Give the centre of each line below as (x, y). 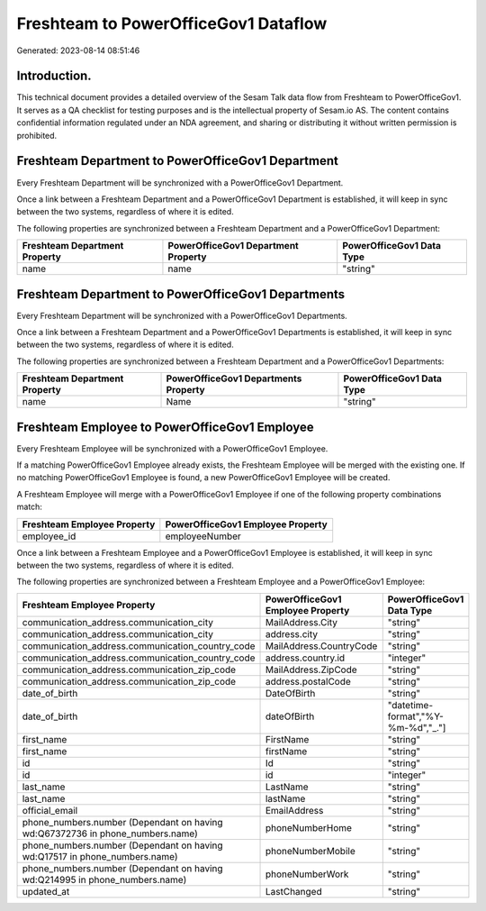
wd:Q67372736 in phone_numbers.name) (110, 834)
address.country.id (305, 658)
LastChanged (294, 891)
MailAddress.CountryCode (321, 646)
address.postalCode (308, 681)
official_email (50, 810)
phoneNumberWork (307, 874)
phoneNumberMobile (310, 851)
